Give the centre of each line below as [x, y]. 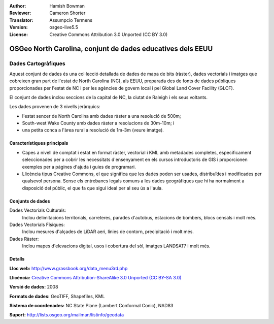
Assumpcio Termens [71, 20]
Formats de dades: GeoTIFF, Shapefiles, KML [57, 296]
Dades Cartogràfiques [37, 63]
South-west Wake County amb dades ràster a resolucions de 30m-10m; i [98, 123]
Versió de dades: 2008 [34, 287]
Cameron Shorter [67, 13]
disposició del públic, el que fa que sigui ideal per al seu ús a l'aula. [92, 188]
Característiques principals [39, 143]
